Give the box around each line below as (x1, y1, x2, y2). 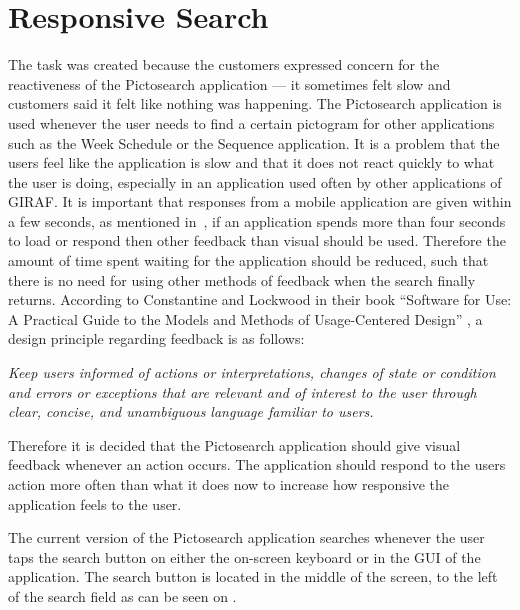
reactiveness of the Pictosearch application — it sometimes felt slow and (8, 73, 451, 94)
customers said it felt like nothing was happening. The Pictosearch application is (8, 93, 502, 114)
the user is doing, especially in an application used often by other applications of (8, 171, 502, 192)
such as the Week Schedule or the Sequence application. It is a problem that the (8, 132, 500, 153)
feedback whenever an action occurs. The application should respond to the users (8, 454, 506, 475)
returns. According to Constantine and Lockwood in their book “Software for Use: (8, 289, 512, 310)
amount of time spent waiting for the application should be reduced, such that (8, 250, 489, 271)
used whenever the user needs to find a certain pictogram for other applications (8, 112, 495, 133)
